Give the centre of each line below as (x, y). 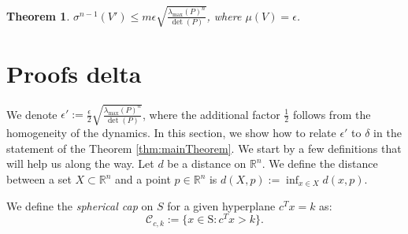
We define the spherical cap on (80, 205)
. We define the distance (320, 163)
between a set (39, 179)
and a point (143, 179)
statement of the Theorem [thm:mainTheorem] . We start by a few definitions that (204, 148)
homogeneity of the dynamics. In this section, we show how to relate (171, 133)
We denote (32, 114)
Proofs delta (74, 73)
